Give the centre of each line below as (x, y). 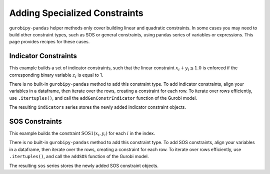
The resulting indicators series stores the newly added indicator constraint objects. (98, 107)
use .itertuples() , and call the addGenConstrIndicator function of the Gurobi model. (103, 98)
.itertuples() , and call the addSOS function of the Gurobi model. (79, 157)
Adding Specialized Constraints (76, 13)
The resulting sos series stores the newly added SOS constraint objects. (84, 166)
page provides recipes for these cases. (49, 42)
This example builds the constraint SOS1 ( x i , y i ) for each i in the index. (82, 134)
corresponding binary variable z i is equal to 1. (56, 76)
